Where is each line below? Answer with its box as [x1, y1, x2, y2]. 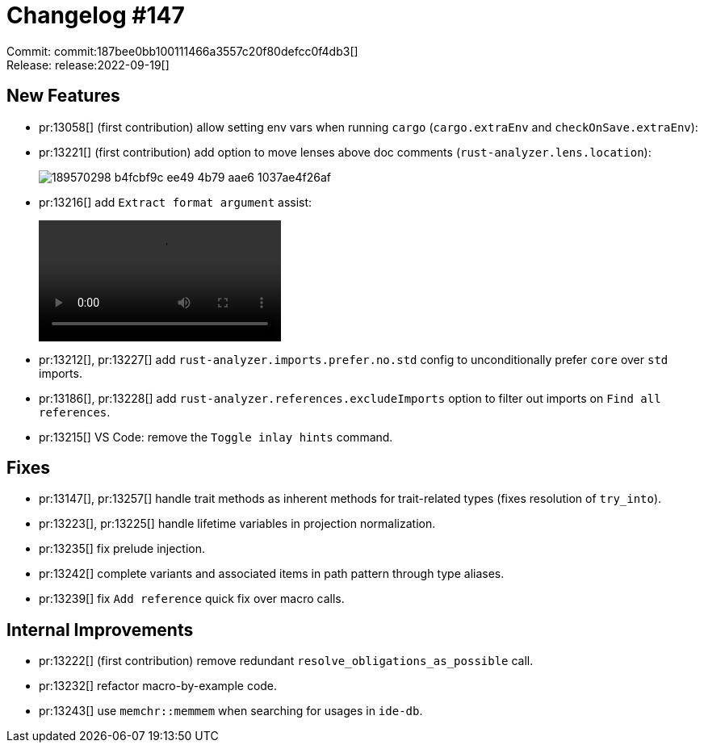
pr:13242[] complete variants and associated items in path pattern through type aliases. [39, 567, 505, 581]
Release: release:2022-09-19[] [6, 57, 170, 72]
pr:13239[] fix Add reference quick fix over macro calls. [39, 592, 345, 606]
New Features [6, 86, 120, 107]
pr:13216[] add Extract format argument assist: [39, 195, 312, 209]
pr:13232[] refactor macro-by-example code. [39, 679, 278, 693]
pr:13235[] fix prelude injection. [39, 542, 206, 556]
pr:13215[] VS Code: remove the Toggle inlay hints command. [39, 429, 393, 444]
